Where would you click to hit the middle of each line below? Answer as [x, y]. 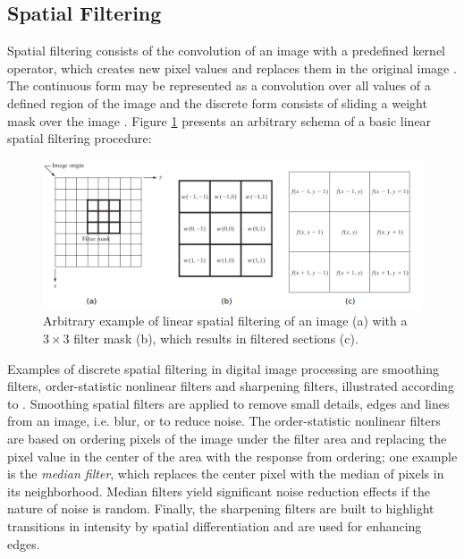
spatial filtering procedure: [80, 138]
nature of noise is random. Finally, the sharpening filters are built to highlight [221, 508]
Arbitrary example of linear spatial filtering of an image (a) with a [225, 321]
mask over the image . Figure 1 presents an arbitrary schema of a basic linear [219, 120]
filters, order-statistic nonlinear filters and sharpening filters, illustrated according [231, 386]
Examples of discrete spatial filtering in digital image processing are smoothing [224, 368]
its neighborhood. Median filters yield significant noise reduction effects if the [219, 491]
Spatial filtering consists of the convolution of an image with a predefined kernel [226, 51]
